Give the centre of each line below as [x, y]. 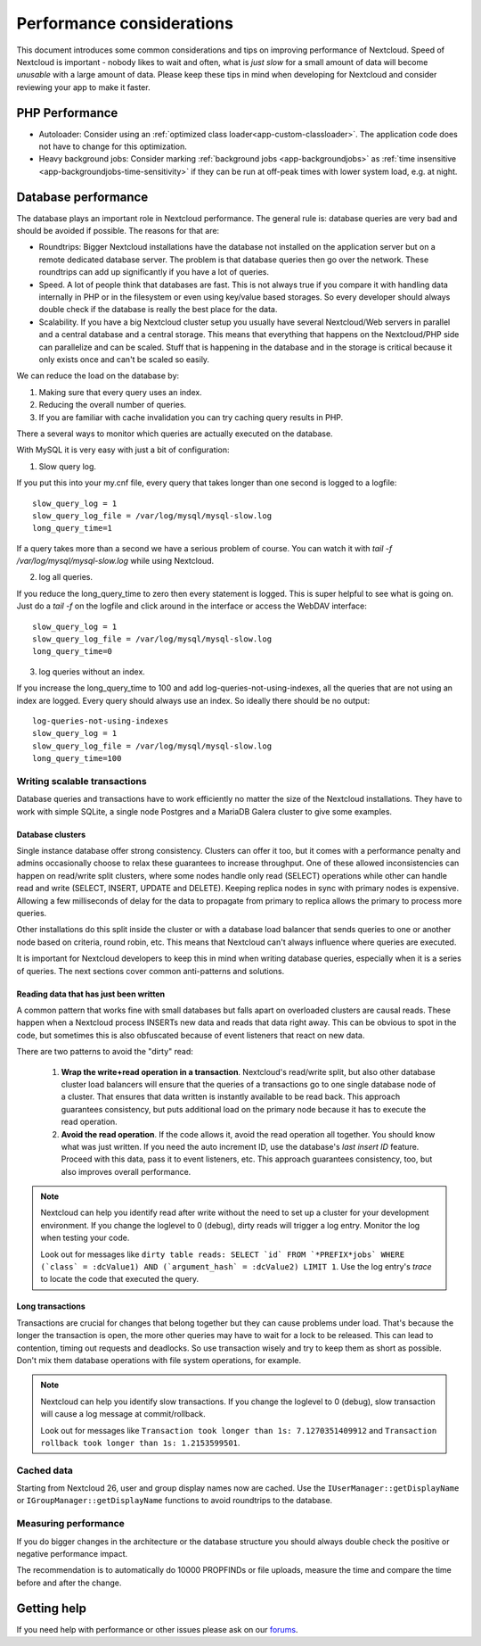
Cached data [45, 1470]
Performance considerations [125, 23]
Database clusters [51, 834]
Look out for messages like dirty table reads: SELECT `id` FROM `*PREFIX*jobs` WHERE [223, 1254]
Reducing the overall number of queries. [113, 405]
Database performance [82, 197]
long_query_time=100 [77, 759]
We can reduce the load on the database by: [98, 376]
